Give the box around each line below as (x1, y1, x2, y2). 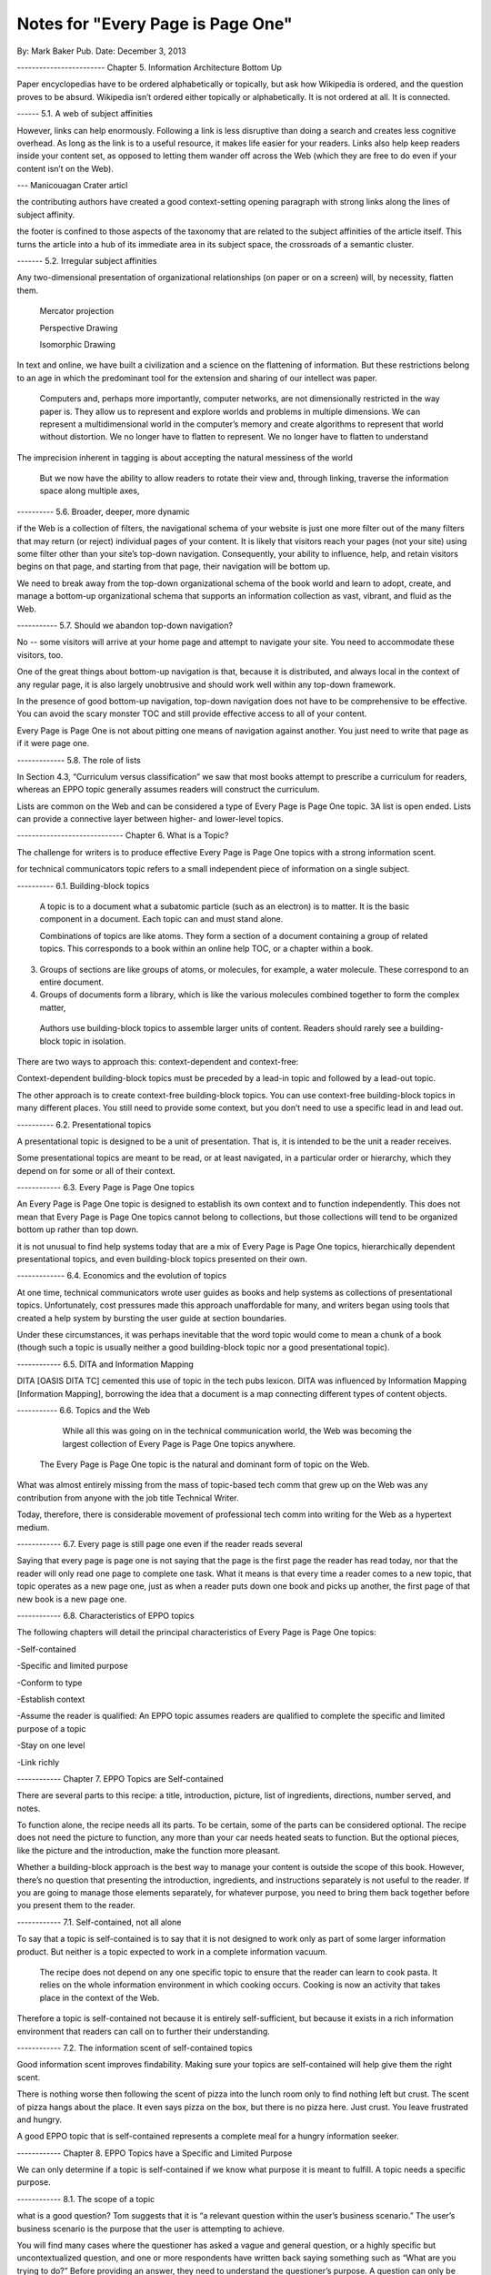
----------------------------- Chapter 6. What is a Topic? (16, 830, 229, 841)
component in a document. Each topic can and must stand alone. (39, 914, 284, 925)
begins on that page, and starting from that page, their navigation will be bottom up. (16, 561, 331, 572)
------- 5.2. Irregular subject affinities (16, 256, 157, 267)
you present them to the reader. (16, 1900, 135, 1911)
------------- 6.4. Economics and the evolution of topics (16, 1270, 227, 1281)
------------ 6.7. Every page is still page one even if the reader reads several (16, 1539, 304, 1550)
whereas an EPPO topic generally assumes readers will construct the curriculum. (16, 784, 320, 795)
